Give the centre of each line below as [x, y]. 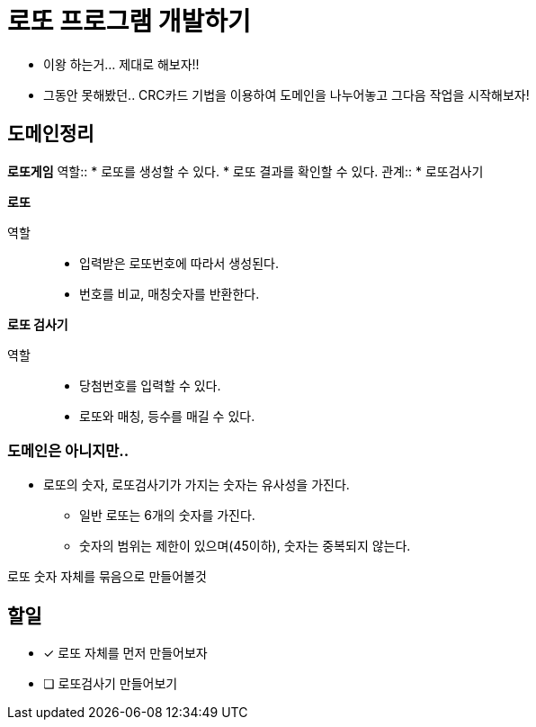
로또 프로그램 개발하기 [129, 22]
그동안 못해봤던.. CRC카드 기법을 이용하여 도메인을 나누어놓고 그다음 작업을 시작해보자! [286, 94]
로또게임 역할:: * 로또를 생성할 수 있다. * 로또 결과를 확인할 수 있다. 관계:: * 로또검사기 [246, 171]
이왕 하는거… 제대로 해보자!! [121, 64]
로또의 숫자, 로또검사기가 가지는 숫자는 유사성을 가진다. [197, 485]
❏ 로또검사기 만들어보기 [111, 684]
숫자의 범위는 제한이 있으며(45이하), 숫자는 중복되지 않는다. [245, 546]
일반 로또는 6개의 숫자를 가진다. [167, 516]
